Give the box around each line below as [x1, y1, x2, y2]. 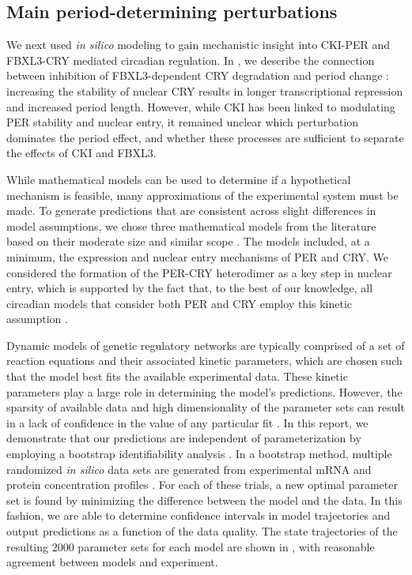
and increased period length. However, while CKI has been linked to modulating [6, 98, 395, 115]
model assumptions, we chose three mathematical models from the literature [6, 217, 376, 234]
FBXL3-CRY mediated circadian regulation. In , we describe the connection [6, 51, 375, 68]
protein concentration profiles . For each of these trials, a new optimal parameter [6, 476, 398, 493]
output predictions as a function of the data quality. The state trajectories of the [6, 523, 398, 539]
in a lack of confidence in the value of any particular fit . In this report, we [6, 414, 369, 430]
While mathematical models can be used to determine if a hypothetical [6, 171, 351, 187]
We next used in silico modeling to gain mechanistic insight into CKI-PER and [6, 36, 391, 53]
